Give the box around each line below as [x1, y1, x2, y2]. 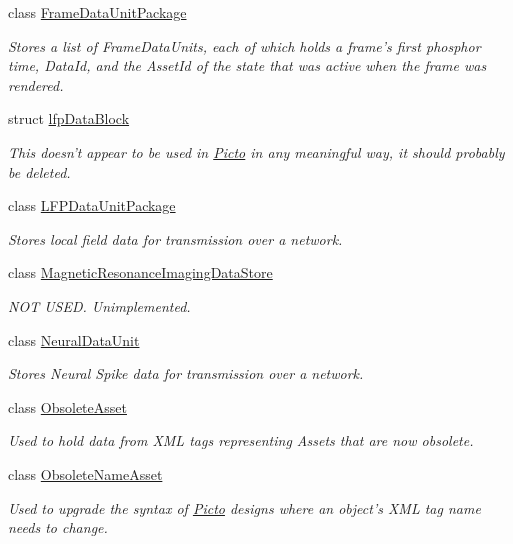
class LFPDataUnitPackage [8, 195, 176, 216]
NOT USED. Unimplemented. [8, 295, 191, 316]
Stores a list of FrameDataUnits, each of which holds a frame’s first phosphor [8, 35, 481, 56]
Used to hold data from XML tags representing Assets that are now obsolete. [8, 430, 474, 451]
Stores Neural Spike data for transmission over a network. [8, 363, 364, 384]
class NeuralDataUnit [8, 329, 140, 350]
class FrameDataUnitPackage [8, 2, 187, 22]
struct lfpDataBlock [8, 108, 130, 129]
